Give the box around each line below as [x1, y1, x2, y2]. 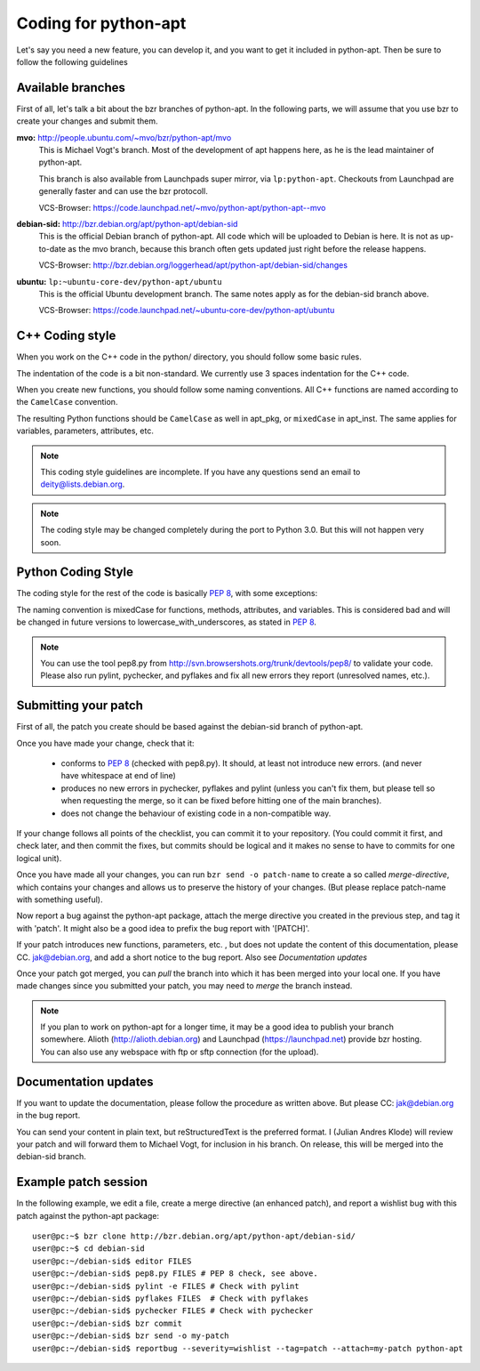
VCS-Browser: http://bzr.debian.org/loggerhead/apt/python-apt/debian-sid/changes [38, 260, 348, 270]
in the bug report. [16, 1110, 81, 1121]
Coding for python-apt [16, 13, 187, 33]
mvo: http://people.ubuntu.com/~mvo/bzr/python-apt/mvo [16, 132, 232, 142]
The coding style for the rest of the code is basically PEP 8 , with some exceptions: [16, 588, 318, 599]
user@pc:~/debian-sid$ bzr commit [32, 1318, 182, 1328]
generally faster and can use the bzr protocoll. [38, 186, 208, 197]
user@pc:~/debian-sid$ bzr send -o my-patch [32, 1331, 230, 1341]
